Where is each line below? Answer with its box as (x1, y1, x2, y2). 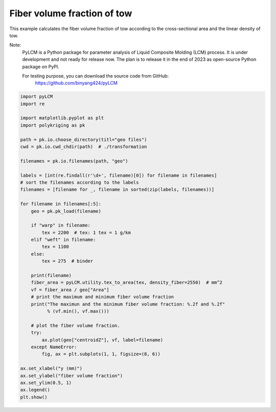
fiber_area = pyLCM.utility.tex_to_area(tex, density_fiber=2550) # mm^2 (31, 280, 222, 286)
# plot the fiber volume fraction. (31, 323, 120, 328)
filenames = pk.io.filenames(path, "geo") (20, 158, 128, 164)
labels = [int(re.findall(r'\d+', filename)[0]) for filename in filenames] (20, 172, 217, 178)
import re (20, 101, 45, 107)
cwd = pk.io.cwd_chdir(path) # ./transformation (20, 144, 147, 149)
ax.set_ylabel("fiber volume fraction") (20, 373, 123, 378)
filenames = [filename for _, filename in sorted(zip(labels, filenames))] (20, 187, 215, 193)
